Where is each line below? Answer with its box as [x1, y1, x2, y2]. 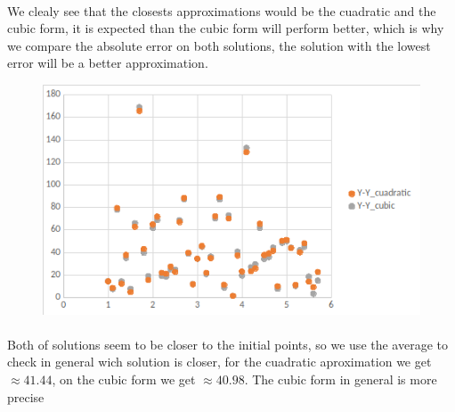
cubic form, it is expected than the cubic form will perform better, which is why [7, 19, 444, 37]
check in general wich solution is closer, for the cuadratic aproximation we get [7, 352, 432, 371]
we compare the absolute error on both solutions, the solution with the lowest [7, 36, 431, 54]
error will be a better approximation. [7, 54, 208, 72]
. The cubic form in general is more [244, 369, 437, 388]
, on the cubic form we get [52, 369, 196, 388]
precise [7, 387, 45, 406]
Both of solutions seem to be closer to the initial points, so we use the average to [7, 334, 449, 353]
